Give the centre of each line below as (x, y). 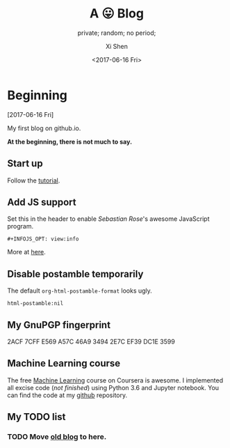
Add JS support (42, 202)
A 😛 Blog (117, 14)
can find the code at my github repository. (67, 395)
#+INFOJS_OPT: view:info (43, 239)
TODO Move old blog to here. (57, 437)
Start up (25, 163)
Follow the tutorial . (34, 180)
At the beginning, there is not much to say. (70, 141)
